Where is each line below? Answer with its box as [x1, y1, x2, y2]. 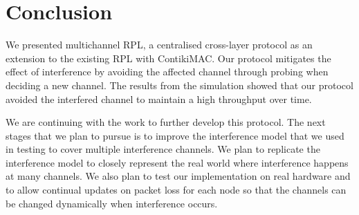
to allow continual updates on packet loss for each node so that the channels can [6, 183, 347, 197]
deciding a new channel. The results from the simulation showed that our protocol [6, 77, 353, 92]
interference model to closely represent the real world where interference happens [6, 155, 349, 169]
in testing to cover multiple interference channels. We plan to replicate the [6, 142, 320, 156]
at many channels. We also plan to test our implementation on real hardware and [6, 169, 351, 183]
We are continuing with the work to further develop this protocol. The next [6, 115, 326, 129]
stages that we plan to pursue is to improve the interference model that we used [6, 128, 344, 142]
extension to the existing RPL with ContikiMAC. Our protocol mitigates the [6, 50, 331, 65]
